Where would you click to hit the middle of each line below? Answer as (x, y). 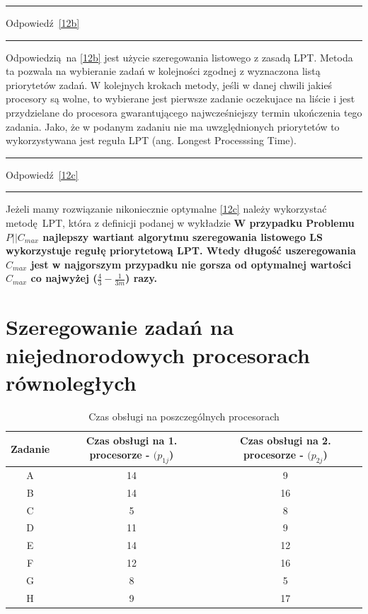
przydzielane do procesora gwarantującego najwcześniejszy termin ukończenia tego (184, 112)
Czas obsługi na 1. (132, 441)
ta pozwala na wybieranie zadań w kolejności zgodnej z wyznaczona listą (163, 71)
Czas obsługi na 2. (286, 441)
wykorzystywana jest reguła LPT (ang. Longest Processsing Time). (151, 140)
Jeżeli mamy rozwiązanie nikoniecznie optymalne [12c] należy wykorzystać (166, 209)
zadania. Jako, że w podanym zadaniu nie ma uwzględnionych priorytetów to (173, 126)
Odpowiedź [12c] (42, 174)
